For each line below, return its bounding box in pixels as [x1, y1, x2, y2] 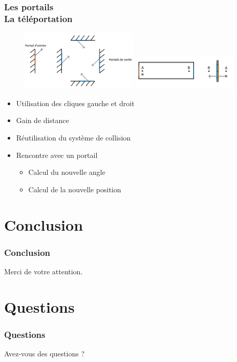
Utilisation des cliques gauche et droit [16, 97, 135, 108]
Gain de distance [16, 115, 69, 126]
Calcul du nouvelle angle [28, 167, 105, 177]
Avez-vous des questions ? [4, 348, 84, 359]
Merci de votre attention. [4, 266, 83, 276]
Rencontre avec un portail [16, 149, 98, 160]
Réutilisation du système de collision [16, 132, 131, 143]
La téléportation [4, 12, 73, 25]
